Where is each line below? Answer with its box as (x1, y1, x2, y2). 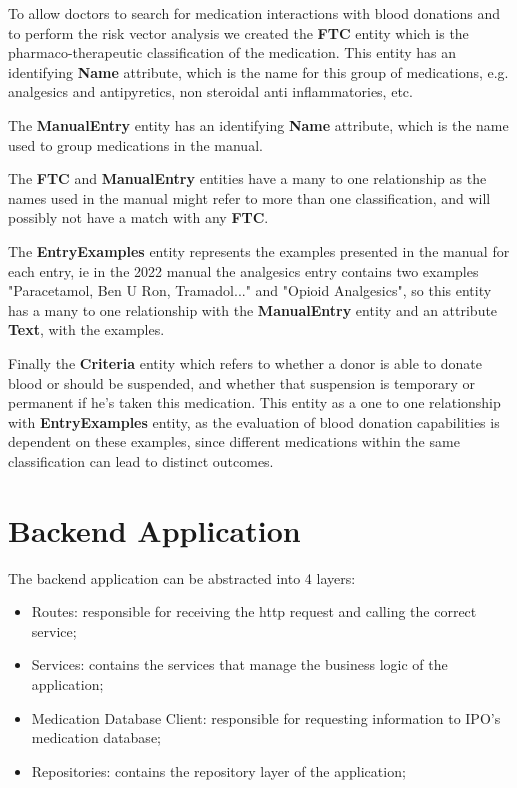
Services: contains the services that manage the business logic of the (31, 654, 448, 675)
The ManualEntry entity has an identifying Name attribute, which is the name (8, 114, 509, 135)
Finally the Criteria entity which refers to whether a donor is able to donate (8, 352, 482, 373)
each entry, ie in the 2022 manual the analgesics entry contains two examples (8, 260, 479, 281)
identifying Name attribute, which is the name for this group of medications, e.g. (8, 61, 509, 82)
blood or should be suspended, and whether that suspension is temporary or (8, 372, 476, 393)
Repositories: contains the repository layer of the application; (31, 760, 406, 781)
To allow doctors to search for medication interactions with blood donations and (8, 3, 501, 23)
